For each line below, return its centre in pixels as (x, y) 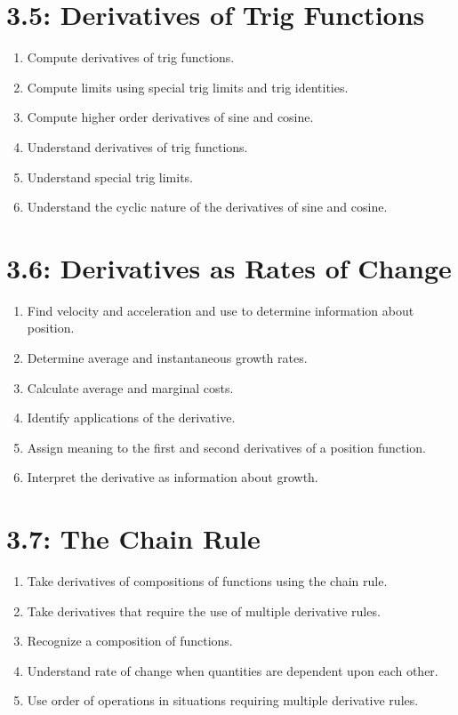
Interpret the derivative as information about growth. (173, 477)
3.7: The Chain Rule (133, 538)
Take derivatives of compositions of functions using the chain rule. (207, 581)
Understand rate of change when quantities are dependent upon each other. (233, 670)
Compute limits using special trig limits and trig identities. (188, 87)
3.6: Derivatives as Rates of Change (229, 267)
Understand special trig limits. (110, 177)
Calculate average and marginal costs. (130, 387)
